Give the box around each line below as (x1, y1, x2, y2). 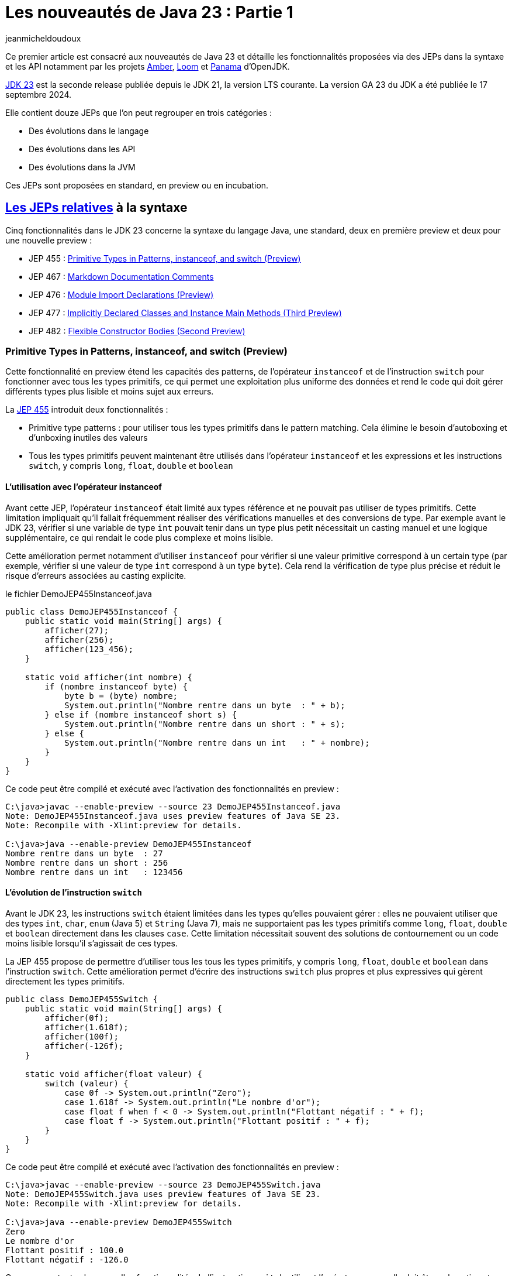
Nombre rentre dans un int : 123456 (5, 867, 183, 877)
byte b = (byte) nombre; (64, 691, 178, 701)
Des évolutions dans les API (29, 143, 136, 154)
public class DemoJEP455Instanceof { (5, 606, 178, 616)
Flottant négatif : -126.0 (5, 1254, 129, 1264)
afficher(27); (44, 625, 109, 635)
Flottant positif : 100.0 (5, 1245, 124, 1255)
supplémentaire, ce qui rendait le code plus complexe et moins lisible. (5, 532, 274, 543)
